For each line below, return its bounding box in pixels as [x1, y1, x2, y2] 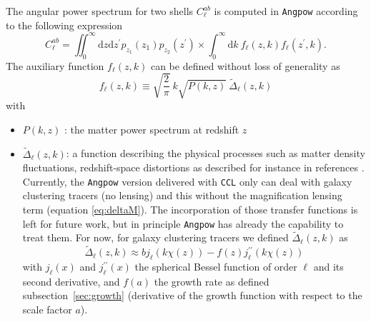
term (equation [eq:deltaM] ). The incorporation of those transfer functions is [22, 202, 358, 216]
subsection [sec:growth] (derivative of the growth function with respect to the [22, 288, 362, 303]
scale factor [22, 302, 72, 317]
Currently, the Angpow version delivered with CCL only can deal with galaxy [22, 173, 352, 188]
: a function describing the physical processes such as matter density [66, 146, 365, 161]
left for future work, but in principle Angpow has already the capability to [22, 216, 344, 231]
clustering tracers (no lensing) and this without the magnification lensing [22, 188, 342, 203]
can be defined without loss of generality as [150, 58, 340, 73]
